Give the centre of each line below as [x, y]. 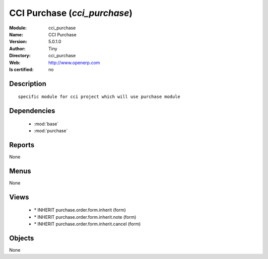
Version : [18, 42]
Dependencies [32, 111]
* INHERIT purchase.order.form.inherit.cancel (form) [87, 224]
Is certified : [21, 69]
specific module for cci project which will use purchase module [99, 97]
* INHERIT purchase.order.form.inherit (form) [80, 210]
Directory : [20, 56]
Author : [17, 48]
